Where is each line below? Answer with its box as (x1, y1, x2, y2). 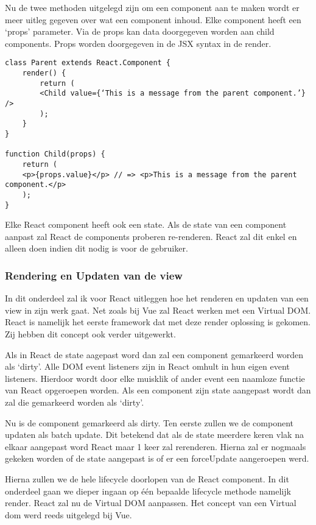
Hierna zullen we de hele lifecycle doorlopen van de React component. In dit (5, 472, 289, 485)
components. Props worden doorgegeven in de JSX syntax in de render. (5, 37, 272, 49)
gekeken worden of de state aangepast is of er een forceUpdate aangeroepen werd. (5, 452, 309, 465)
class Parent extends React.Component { (5, 58, 171, 68)
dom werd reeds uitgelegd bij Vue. (5, 508, 132, 521)
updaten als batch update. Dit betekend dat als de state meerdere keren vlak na (5, 428, 304, 441)
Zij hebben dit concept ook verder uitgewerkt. (5, 328, 176, 340)
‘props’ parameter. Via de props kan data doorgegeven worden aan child (5, 25, 275, 38)
